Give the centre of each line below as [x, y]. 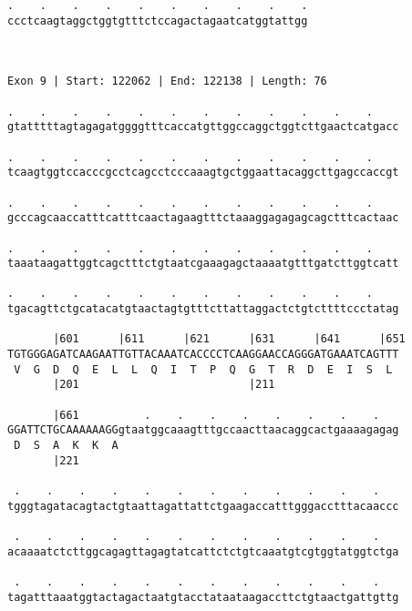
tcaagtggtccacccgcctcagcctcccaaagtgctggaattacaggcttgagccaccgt [203, 173]
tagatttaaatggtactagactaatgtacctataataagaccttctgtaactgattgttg [203, 597]
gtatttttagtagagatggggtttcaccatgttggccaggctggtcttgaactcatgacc [203, 127]
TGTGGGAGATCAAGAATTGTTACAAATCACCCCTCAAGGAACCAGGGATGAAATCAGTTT [203, 355]
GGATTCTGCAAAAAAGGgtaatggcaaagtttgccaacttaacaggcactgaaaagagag [203, 430]
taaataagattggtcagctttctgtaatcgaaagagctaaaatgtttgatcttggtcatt [203, 264]
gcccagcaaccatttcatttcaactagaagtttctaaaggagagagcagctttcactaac [203, 218]
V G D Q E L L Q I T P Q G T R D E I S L [203, 369]
